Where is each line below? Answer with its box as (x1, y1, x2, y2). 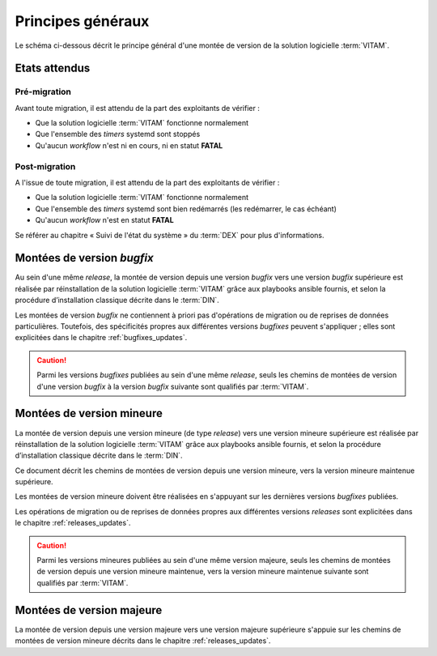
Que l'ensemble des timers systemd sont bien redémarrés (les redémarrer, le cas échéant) (35, 203, 337, 214)
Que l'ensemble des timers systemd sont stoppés (35, 130, 201, 139)
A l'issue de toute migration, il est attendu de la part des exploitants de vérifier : (15, 178, 280, 188)
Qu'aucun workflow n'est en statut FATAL (35, 215, 174, 225)
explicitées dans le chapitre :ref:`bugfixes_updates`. (15, 333, 188, 343)
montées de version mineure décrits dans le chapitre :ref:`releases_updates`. (15, 636, 271, 645)
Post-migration (15, 160, 76, 172)
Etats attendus (15, 62, 91, 75)
